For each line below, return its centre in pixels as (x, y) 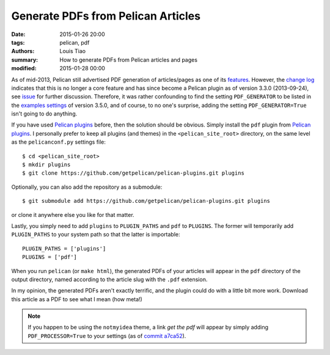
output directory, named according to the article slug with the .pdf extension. (109, 279)
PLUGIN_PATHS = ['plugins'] (64, 248)
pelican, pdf (75, 42)
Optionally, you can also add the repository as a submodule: (87, 187)
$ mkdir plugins (46, 165)
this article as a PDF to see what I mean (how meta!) (77, 299)
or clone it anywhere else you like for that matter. (73, 214)
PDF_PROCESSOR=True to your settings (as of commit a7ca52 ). (107, 335)
